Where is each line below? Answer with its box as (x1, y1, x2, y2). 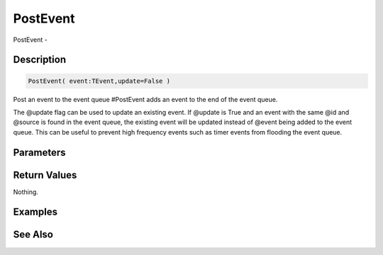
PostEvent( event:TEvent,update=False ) (28, 76, 170, 85)
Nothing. (13, 188, 39, 196)
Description (13, 54, 67, 66)
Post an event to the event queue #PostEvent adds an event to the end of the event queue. (13, 95, 278, 103)
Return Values (13, 169, 77, 181)
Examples (13, 206, 58, 218)
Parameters (13, 146, 66, 159)
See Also (13, 229, 53, 241)
